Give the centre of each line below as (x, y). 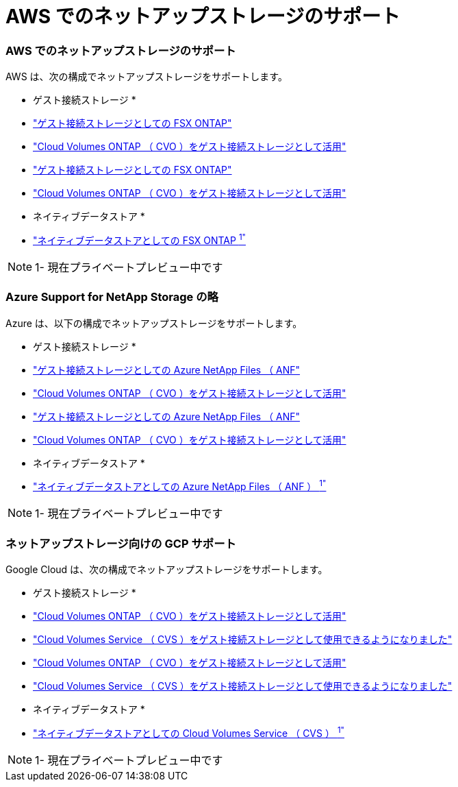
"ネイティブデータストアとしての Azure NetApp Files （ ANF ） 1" (180, 486)
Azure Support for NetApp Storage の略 (112, 297)
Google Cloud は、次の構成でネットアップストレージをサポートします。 (167, 569)
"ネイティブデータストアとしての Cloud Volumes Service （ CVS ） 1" (189, 732)
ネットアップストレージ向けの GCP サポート (121, 543)
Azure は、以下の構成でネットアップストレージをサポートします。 (154, 323)
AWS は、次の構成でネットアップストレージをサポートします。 (147, 77)
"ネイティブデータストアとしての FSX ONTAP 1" (140, 239)
